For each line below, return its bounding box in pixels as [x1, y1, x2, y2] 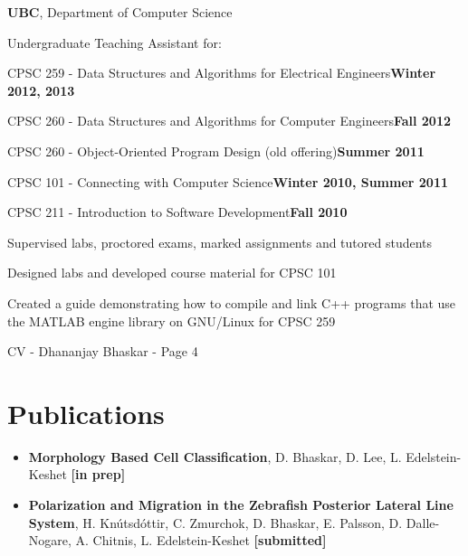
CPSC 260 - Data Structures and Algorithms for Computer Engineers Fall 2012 [7, 111, 452, 130]
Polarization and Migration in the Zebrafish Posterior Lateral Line [28, 495, 454, 514]
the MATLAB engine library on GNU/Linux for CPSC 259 [7, 311, 336, 330]
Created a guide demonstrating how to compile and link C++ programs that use [7, 293, 456, 312]
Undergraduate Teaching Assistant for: [7, 33, 222, 52]
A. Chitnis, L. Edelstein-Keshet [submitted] [75, 531, 327, 550]
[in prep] [71, 465, 126, 484]
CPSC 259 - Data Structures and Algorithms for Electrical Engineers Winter [7, 63, 436, 82]
